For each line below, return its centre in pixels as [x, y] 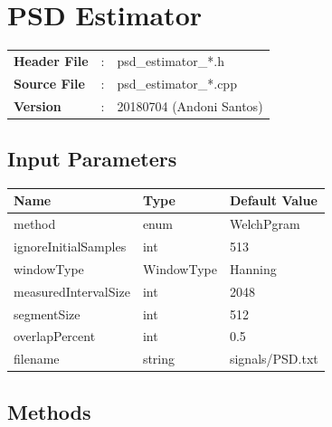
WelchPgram [265, 224]
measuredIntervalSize [72, 291]
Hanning [253, 268]
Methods [49, 411]
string [159, 359]
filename [37, 359]
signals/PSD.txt [274, 359]
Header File [51, 60]
